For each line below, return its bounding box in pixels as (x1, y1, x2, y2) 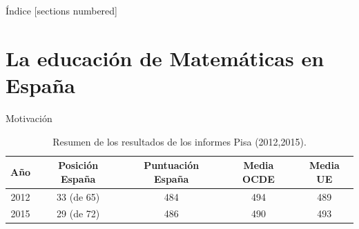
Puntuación (144, 158, 200, 172)
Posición (58, 158, 99, 172)
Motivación (6, 110, 52, 125)
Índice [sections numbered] (6, 3, 117, 17)
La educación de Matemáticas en (6, 43, 324, 72)
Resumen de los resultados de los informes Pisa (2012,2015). (52, 134, 307, 148)
